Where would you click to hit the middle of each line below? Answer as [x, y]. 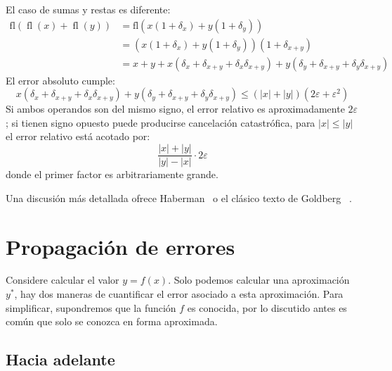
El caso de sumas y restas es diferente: [88, 9]
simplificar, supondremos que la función [91, 307]
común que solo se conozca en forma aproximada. [112, 321]
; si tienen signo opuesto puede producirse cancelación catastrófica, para [161, 122]
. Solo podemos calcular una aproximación [259, 280]
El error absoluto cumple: [60, 80]
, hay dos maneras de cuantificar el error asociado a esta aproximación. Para [179, 294]
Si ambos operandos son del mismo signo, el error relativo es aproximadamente [175, 109]
